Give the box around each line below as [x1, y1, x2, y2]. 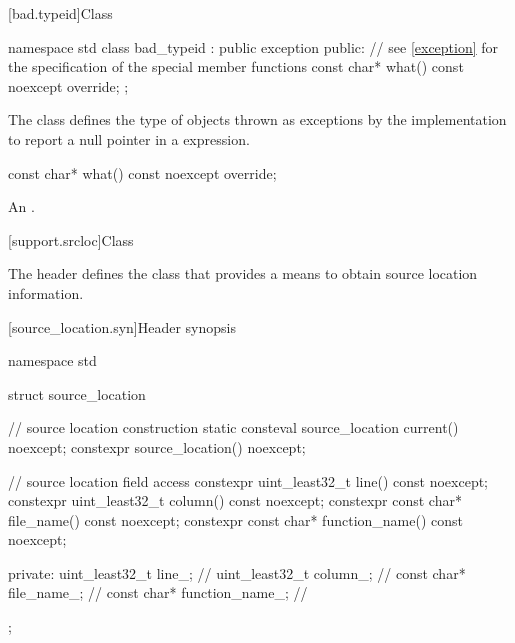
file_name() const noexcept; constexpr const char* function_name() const [8, 509, 463, 530]
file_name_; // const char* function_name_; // [8, 582, 308, 603]
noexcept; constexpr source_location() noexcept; [8, 436, 306, 457]
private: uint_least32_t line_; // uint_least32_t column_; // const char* [8, 562, 466, 583]
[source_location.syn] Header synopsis [8, 316, 236, 337]
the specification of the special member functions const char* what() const [8, 56, 464, 77]
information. [8, 282, 84, 303]
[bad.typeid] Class [8, 3, 113, 23]
